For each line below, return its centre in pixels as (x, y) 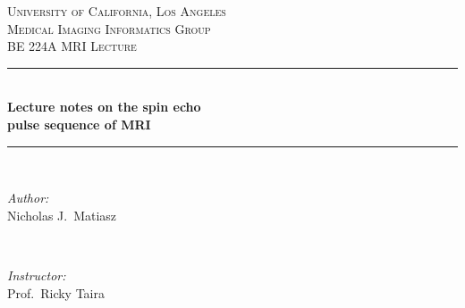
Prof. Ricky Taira (56, 292)
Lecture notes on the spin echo (104, 107)
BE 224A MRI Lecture (72, 46)
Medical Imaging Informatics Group (109, 28)
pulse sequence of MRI (79, 124)
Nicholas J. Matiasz (62, 215)
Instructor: (37, 275)
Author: (28, 198)
